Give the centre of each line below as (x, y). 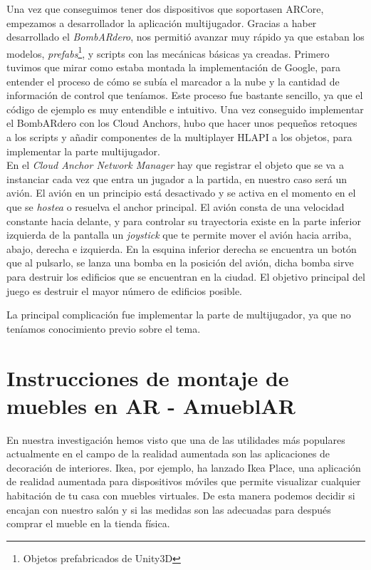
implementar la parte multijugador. (83, 151)
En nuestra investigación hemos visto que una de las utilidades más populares (176, 439)
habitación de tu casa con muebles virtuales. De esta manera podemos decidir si (181, 495)
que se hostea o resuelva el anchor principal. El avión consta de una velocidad (176, 206)
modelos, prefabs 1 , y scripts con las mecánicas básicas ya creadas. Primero (168, 52)
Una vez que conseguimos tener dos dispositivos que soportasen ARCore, (165, 9)
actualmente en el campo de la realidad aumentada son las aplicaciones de (168, 454)
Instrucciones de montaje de (148, 377)
